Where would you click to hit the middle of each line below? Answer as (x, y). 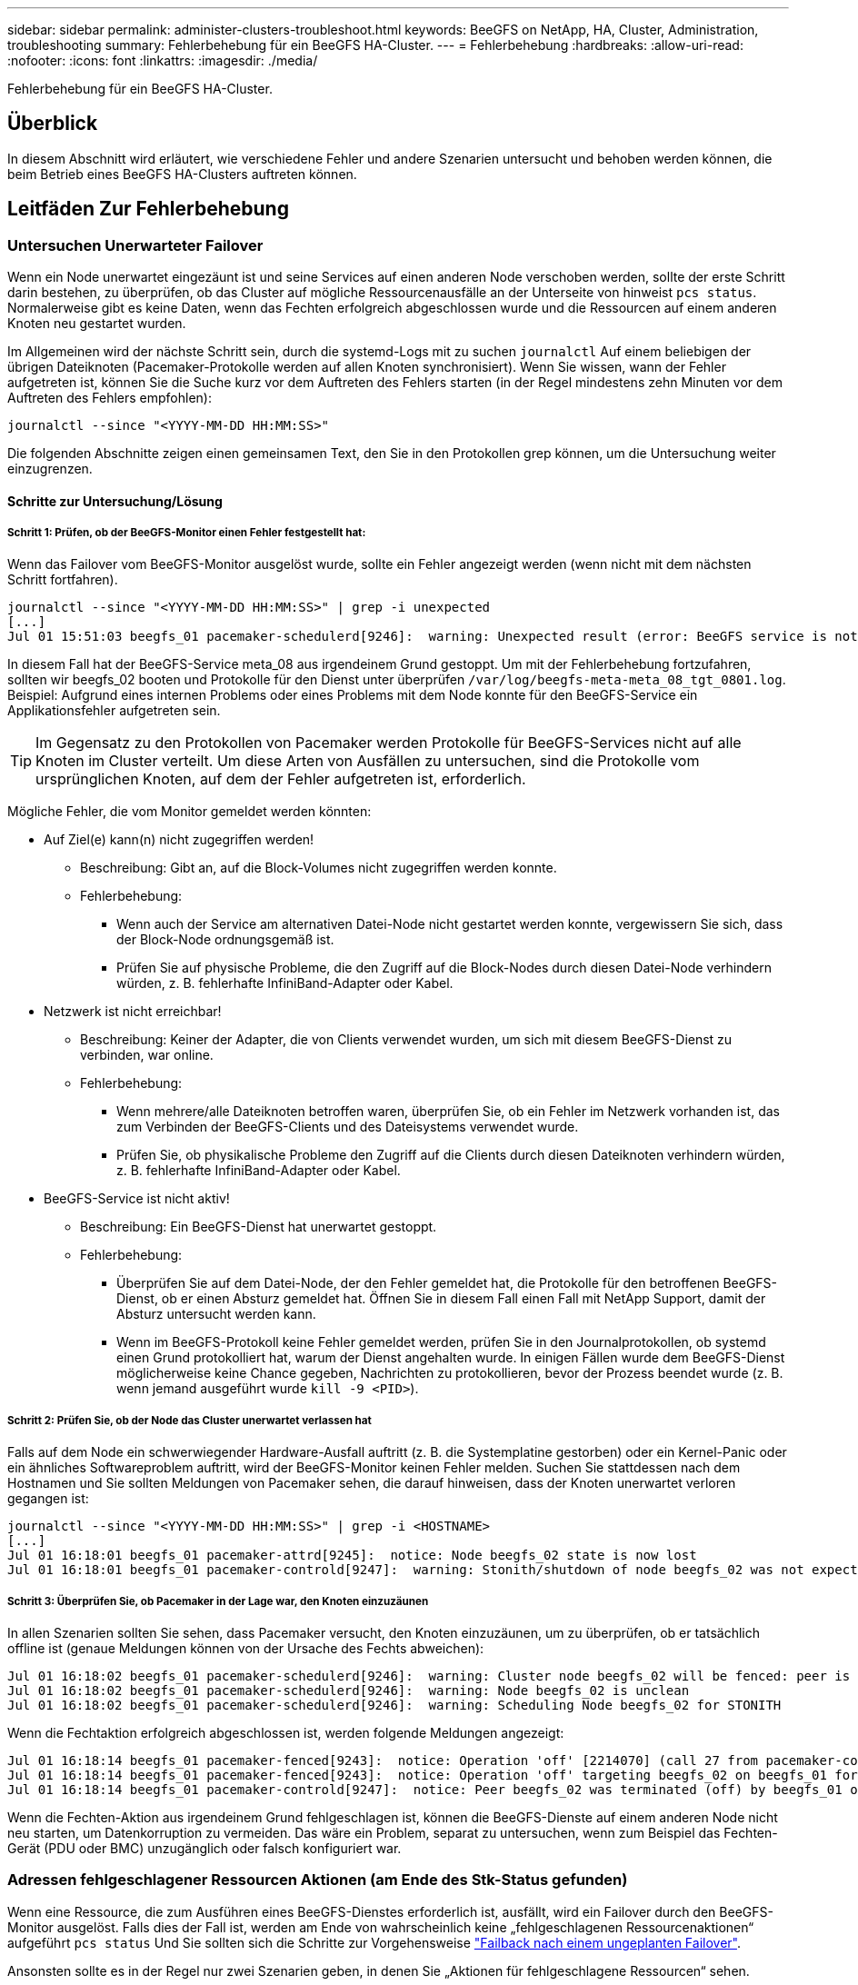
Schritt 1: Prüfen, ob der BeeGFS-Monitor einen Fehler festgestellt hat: (187, 533)
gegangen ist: (48, 1499)
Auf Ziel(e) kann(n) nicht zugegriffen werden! (179, 840)
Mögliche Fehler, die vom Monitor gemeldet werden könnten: (190, 812)
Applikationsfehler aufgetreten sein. (114, 711)
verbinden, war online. (147, 1055)
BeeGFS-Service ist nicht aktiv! (137, 1199)
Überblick (53, 124)
